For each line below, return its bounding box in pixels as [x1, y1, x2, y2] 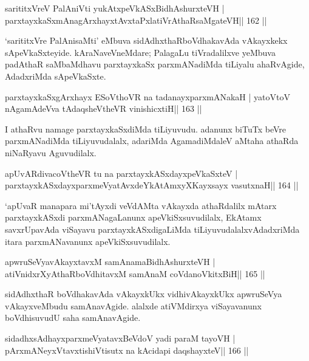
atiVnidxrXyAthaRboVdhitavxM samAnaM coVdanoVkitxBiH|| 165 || [5, 267, 265, 280]
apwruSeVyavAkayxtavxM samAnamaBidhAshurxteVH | [5, 255, 216, 268]
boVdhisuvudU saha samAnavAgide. [5, 311, 141, 324]
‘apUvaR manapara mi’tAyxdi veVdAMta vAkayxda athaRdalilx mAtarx [5, 199, 277, 211]
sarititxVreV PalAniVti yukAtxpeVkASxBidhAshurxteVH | [5, 2, 225, 14]
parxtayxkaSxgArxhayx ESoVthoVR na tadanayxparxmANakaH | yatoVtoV [5, 90, 290, 103]
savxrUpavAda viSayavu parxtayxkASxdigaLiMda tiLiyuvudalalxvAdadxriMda [5, 222, 300, 235]
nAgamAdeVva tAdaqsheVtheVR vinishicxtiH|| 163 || [5, 102, 202, 115]
